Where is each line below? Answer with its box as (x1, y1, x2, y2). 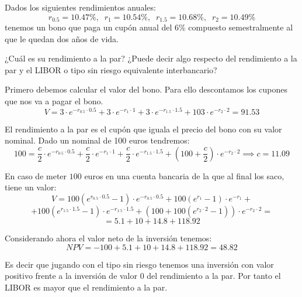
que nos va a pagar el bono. (5, 95, 103, 107)
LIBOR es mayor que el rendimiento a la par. (5, 281, 168, 293)
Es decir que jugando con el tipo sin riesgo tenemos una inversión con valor (5, 258, 274, 270)
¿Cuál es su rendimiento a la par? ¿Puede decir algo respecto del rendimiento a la (5, 52, 297, 64)
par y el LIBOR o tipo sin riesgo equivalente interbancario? (5, 63, 217, 76)
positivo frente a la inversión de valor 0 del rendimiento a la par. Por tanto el (5, 269, 281, 282)
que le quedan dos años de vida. (5, 32, 119, 45)
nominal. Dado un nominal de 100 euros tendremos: (5, 134, 190, 146)
